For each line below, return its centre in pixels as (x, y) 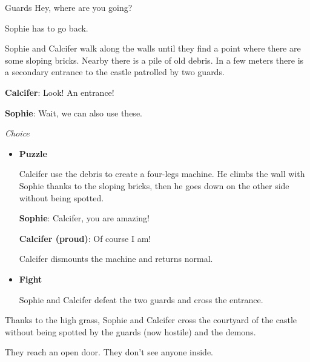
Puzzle (33, 153)
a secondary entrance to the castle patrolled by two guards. (115, 72)
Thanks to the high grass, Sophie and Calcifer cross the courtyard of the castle (151, 320)
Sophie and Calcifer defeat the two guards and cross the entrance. (141, 299)
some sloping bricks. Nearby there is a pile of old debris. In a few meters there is (154, 60)
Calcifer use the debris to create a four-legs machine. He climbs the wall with (162, 174)
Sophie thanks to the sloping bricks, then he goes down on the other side (154, 185)
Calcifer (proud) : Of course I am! (85, 238)
